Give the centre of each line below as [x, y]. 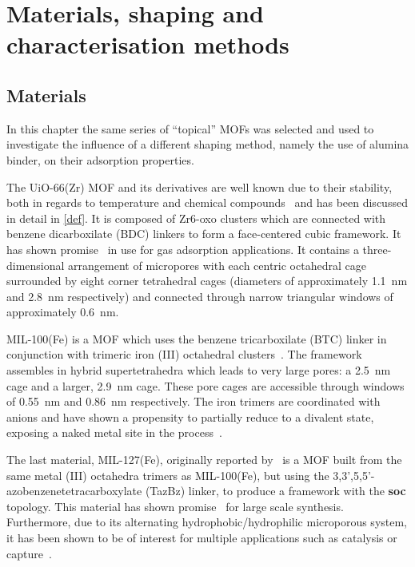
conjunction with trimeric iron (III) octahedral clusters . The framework [184, 354]
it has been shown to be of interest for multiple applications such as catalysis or [202, 538]
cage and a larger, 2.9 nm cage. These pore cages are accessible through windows [206, 385]
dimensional [36, 265]
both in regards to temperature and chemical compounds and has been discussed [207, 202]
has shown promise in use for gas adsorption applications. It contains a [183, 249]
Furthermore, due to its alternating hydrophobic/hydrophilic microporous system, [207, 522]
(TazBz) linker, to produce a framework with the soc [275, 491]
